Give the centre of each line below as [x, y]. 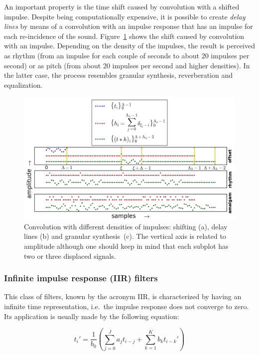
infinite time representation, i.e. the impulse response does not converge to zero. [127, 306]
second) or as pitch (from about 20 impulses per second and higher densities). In [127, 65]
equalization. [23, 85]
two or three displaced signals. [70, 256]
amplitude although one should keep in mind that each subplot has [126, 246]
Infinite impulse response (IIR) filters [81, 278]
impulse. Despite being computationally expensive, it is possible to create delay [125, 16]
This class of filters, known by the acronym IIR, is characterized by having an [123, 296]
